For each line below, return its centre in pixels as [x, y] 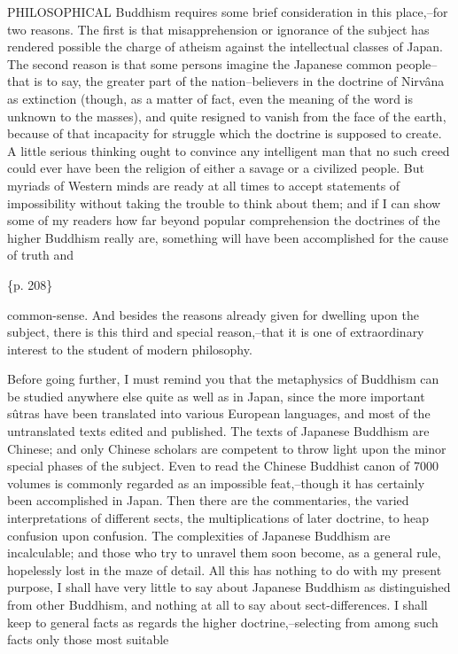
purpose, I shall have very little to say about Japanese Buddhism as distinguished [229, 587]
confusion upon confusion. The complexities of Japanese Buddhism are [199, 535]
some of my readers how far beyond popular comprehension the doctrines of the [224, 220]
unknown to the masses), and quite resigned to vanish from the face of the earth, [227, 116]
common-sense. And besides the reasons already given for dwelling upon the [213, 314]
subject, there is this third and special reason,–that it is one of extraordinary [216, 332]
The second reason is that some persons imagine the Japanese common [200, 63]
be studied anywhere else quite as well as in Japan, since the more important [216, 396]
